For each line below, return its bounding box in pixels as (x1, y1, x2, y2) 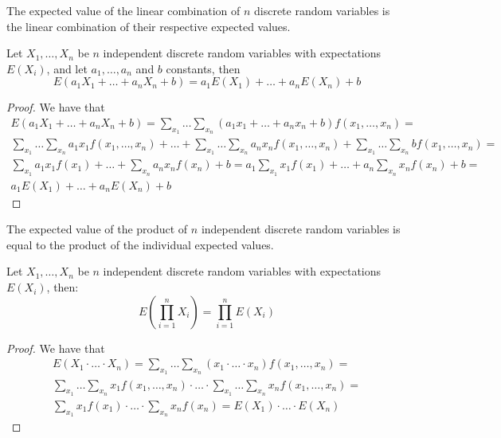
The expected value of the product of (6, 221, 188, 237)
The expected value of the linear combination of (6, 2, 241, 18)
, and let (46, 60, 88, 76)
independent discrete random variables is (201, 221, 401, 237)
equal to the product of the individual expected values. (6, 236, 274, 252)
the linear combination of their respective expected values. (6, 18, 291, 34)
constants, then (166, 60, 241, 76)
